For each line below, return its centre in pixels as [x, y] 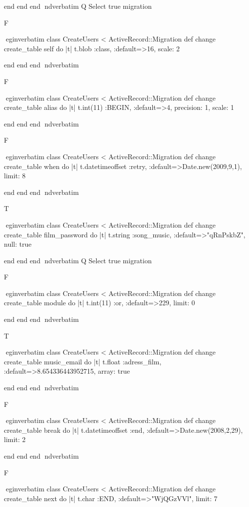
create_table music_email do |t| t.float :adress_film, [83, 361]
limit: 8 [15, 176]
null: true [18, 244]
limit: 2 [15, 439]
